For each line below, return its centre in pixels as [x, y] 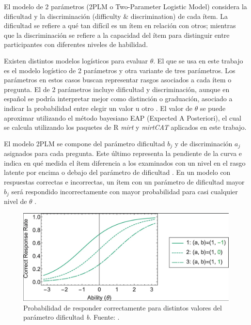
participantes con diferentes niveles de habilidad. [76, 44]
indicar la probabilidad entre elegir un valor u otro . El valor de [98, 108]
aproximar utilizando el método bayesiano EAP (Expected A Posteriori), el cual [123, 117]
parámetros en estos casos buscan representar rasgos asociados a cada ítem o [118, 80]
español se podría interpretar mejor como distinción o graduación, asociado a [118, 99]
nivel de [16, 201]
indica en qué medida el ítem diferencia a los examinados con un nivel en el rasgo [125, 162]
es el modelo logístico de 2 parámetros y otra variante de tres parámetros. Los [120, 70]
